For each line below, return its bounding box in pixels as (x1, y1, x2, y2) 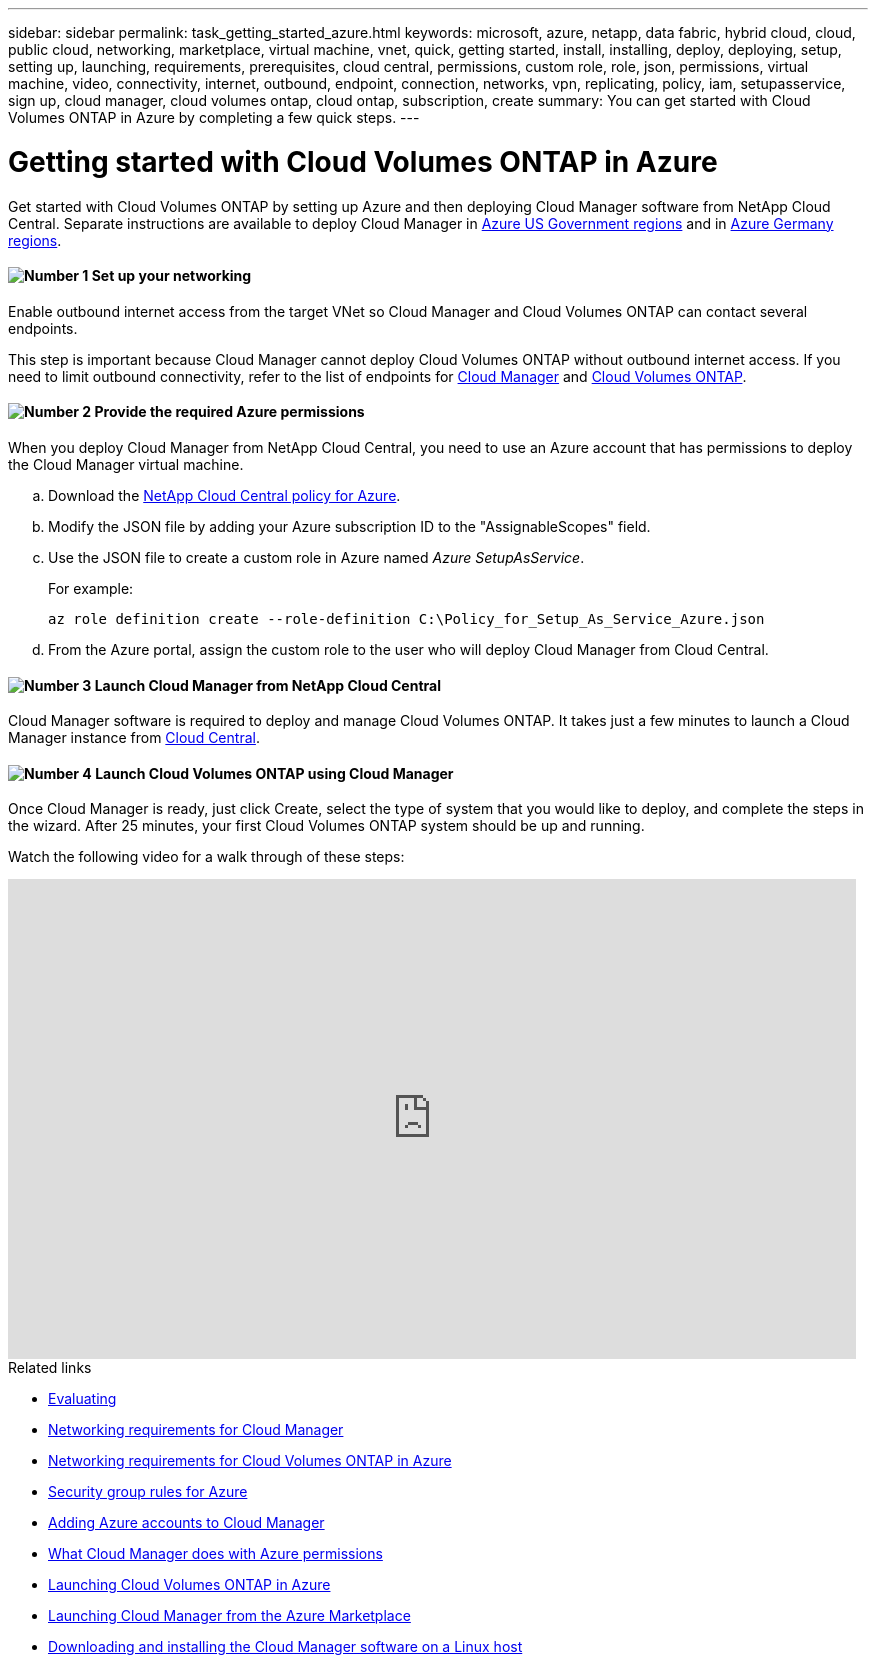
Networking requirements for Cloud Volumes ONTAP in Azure (48, 1452, 452, 1470)
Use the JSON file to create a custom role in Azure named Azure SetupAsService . (48, 548, 585, 566)
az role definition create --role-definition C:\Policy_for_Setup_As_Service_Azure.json (48, 610, 765, 627)
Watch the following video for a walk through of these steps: (8, 848, 405, 866)
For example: (48, 579, 134, 597)
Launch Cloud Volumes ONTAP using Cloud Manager (95, 764, 454, 782)
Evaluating (48, 1390, 117, 1408)
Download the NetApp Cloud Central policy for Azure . (48, 486, 401, 504)
